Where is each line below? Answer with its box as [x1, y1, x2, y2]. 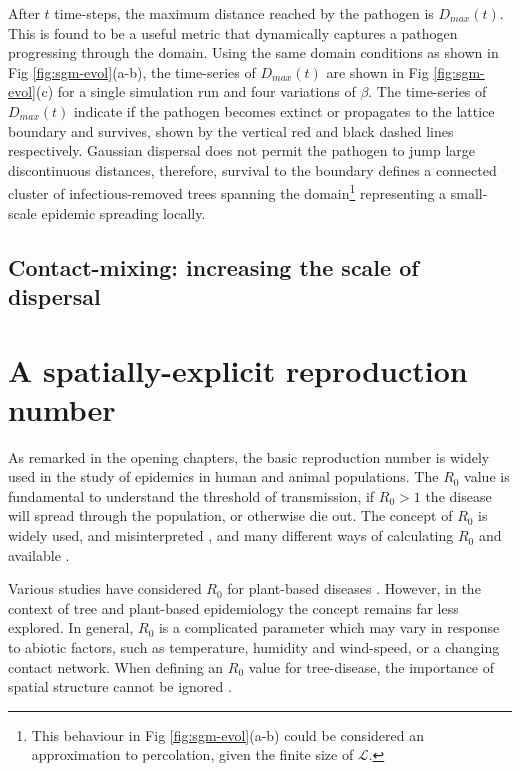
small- [450, 183, 488, 203]
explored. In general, [8, 617, 134, 638]
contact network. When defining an [8, 656, 224, 677]
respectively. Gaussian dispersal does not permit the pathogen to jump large [8, 140, 476, 161]
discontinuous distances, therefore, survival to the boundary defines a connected [8, 159, 497, 180]
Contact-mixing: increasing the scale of [8, 251, 419, 282]
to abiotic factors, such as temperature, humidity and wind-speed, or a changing [8, 637, 500, 658]
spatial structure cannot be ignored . [8, 676, 232, 697]
